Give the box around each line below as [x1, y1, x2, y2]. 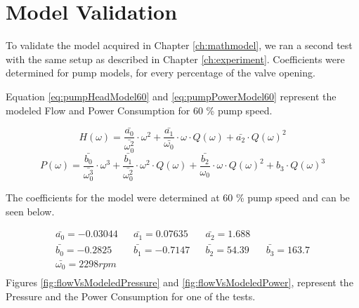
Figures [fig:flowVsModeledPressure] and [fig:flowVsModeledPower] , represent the [6, 275, 353, 290]
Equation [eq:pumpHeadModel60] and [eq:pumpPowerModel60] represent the [6, 88, 337, 103]
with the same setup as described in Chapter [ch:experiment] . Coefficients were [6, 51, 345, 66]
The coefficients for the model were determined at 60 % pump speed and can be [6, 190, 350, 205]
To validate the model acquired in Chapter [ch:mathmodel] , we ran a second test [6, 38, 353, 53]
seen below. [6, 203, 55, 218]
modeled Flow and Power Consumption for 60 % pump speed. [6, 102, 273, 117]
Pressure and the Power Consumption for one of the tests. [6, 288, 256, 303]
